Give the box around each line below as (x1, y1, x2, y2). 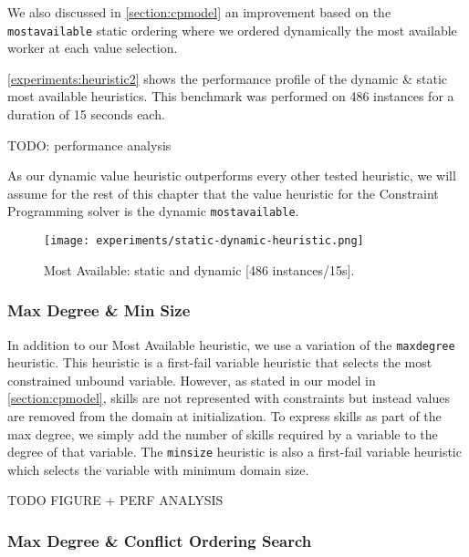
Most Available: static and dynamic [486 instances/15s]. (44, 260, 355, 279)
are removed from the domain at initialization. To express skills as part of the (7, 406, 442, 425)
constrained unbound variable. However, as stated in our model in (7, 370, 376, 389)
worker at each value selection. (7, 38, 178, 57)
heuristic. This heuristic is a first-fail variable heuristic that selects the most (7, 353, 433, 372)
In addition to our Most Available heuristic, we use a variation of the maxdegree (7, 335, 455, 354)
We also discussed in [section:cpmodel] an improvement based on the (7, 3, 391, 21)
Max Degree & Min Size (7, 299, 191, 322)
